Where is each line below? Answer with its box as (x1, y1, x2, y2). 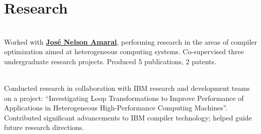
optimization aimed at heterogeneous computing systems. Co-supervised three (4, 46, 244, 57)
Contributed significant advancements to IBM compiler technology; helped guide (4, 112, 252, 122)
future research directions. (4, 122, 84, 132)
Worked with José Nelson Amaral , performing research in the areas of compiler (4, 36, 257, 47)
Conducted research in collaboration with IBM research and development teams (4, 83, 250, 93)
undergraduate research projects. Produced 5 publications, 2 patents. (4, 56, 216, 66)
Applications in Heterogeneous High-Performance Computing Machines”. (4, 102, 228, 113)
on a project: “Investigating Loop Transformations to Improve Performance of (4, 92, 244, 103)
